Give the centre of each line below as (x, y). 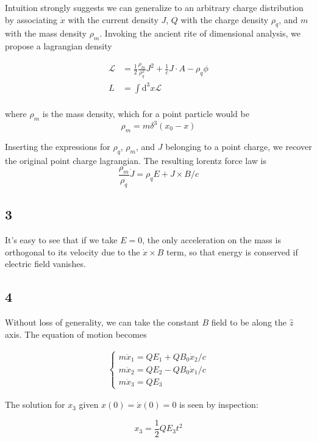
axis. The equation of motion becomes (76, 334)
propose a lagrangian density (59, 46)
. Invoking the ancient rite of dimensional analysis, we (200, 33)
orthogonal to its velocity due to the (73, 251)
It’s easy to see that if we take (61, 240)
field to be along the (249, 322)
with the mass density (46, 33)
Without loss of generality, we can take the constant (102, 322)
